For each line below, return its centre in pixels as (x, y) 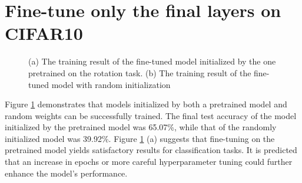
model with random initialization (111, 84)
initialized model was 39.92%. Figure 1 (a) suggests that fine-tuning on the (140, 138)
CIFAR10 (44, 33)
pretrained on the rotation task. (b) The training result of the (140, 72)
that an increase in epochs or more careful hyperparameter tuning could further (149, 162)
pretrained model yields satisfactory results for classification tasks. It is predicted (151, 150)
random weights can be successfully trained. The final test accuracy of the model (151, 115)
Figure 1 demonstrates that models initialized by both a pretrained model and (146, 104)
